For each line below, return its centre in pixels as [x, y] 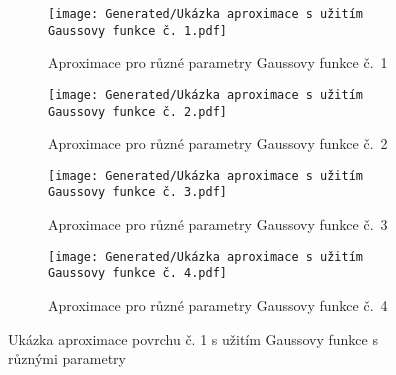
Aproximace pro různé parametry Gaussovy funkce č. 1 [218, 62]
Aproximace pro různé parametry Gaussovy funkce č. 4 [218, 305]
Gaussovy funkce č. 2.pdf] [137, 111]
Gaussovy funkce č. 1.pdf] [137, 30]
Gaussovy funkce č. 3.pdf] [137, 192]
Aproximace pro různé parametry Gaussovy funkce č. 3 [218, 224]
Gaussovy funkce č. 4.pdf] [137, 273]
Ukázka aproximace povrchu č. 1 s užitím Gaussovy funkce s [193, 338]
